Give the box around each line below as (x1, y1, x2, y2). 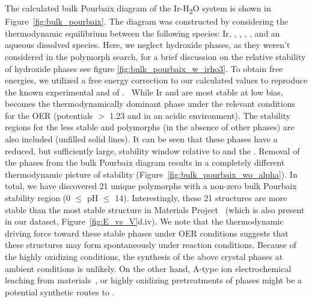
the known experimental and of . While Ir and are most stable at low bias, (5, 85, 283, 98)
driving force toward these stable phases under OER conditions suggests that (5, 226, 289, 239)
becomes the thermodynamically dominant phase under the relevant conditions (5, 97, 295, 110)
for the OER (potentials (5, 109, 93, 121)
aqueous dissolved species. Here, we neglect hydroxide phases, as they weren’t (5, 38, 290, 51)
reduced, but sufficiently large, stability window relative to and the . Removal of (5, 144, 300, 157)
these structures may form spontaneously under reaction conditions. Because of (5, 238, 296, 251)
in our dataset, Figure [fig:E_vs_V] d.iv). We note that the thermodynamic (5, 215, 284, 228)
